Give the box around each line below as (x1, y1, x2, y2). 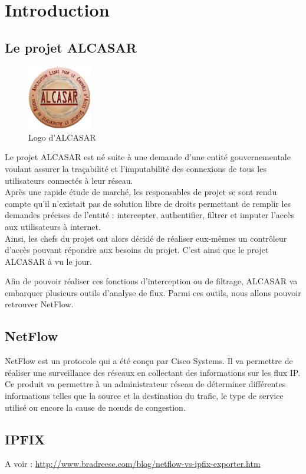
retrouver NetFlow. (5, 298, 74, 310)
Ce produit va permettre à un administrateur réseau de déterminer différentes (5, 378, 286, 390)
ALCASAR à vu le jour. (5, 255, 92, 267)
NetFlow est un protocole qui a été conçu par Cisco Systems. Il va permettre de (5, 355, 293, 367)
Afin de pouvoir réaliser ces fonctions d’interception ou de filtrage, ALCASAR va (5, 275, 298, 287)
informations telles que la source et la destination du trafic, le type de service (5, 389, 284, 402)
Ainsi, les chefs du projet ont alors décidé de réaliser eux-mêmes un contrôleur (5, 232, 287, 244)
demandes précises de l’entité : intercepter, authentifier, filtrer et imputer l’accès (5, 209, 294, 221)
